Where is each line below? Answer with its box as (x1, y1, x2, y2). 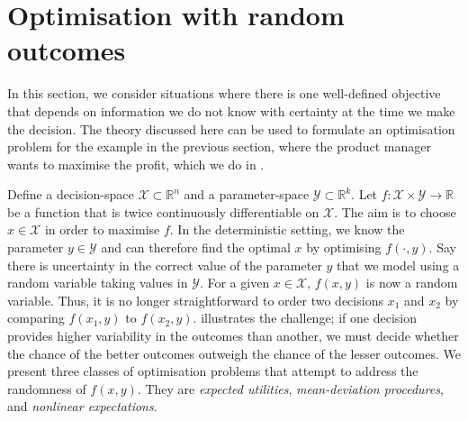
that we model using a (337, 255, 460, 274)
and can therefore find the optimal (101, 238, 291, 257)
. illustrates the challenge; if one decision (193, 308, 417, 327)
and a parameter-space (184, 185, 310, 204)
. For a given (199, 273, 270, 292)
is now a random (365, 273, 458, 292)
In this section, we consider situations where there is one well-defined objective (7, 84, 441, 103)
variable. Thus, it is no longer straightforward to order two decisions (7, 290, 383, 309)
